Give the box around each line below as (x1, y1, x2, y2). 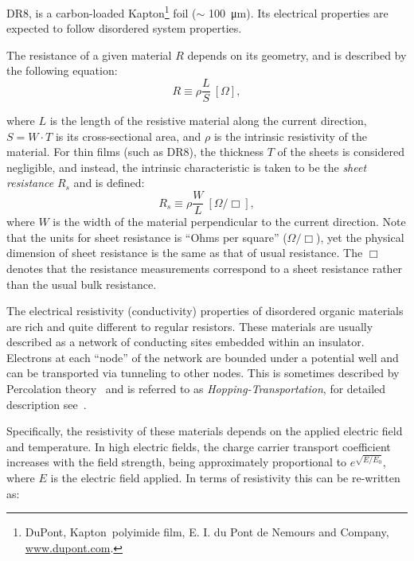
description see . (6, 395, 87, 412)
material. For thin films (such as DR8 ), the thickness (6, 143, 264, 160)
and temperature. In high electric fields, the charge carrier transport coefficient (6, 438, 391, 454)
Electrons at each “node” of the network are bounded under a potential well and (6, 349, 399, 365)
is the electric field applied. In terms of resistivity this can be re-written (50, 469, 400, 486)
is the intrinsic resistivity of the (213, 127, 368, 144)
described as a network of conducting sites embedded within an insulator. (6, 333, 365, 350)
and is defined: (73, 174, 145, 191)
